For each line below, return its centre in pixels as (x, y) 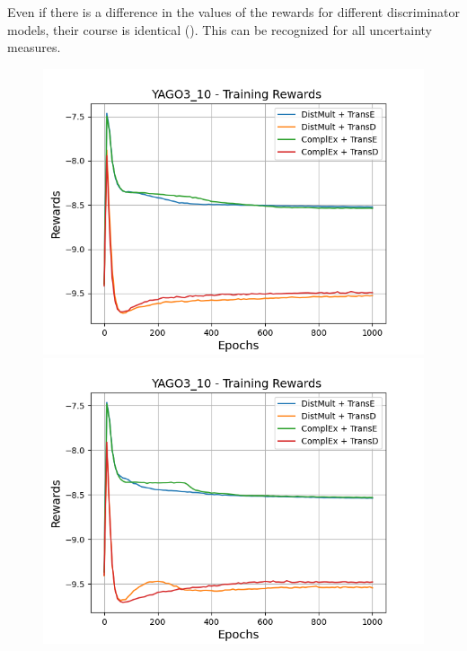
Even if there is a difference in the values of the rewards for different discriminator (234, 12)
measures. (34, 47)
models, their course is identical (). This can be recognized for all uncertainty (220, 29)
